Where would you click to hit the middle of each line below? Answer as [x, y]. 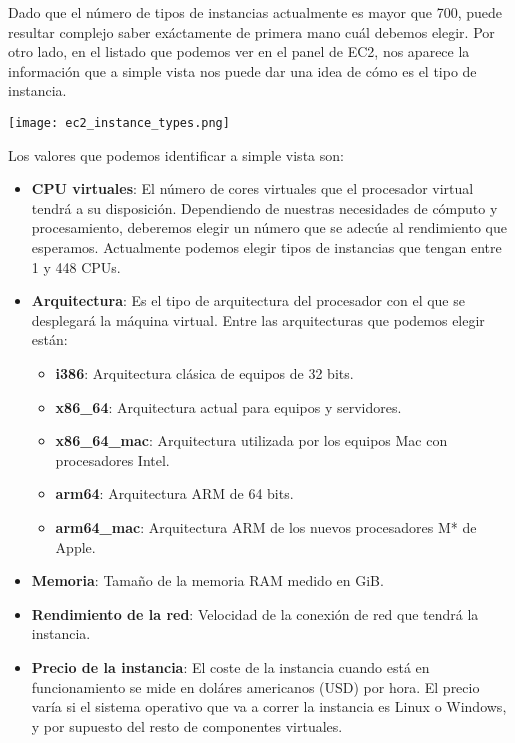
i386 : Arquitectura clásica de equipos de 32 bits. [204, 372]
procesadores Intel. [112, 459]
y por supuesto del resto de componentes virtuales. [187, 725]
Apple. [75, 546]
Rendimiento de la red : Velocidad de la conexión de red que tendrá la [255, 613]
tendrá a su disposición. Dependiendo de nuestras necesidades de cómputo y [264, 207]
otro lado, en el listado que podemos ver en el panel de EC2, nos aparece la [239, 51]
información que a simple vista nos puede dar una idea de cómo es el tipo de [242, 70]
